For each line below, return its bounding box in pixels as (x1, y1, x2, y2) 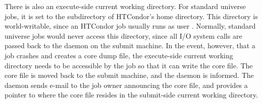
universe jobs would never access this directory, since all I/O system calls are (5, 30, 242, 41)
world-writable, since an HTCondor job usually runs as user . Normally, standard (5, 21, 256, 31)
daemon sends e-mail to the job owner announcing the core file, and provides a (5, 79, 248, 90)
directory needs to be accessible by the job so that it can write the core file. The (5, 60, 253, 70)
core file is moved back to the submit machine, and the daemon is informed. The (5, 70, 254, 80)
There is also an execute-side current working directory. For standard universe (5, 1, 246, 11)
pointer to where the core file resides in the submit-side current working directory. (5, 89, 258, 100)
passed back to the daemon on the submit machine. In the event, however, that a (5, 40, 255, 51)
